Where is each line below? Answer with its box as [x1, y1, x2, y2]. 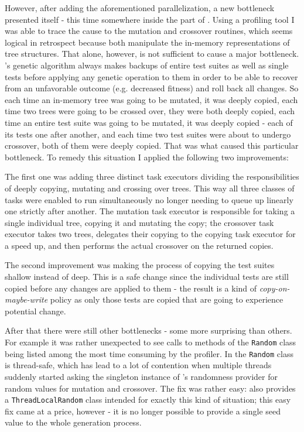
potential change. [5, 304, 66, 317]
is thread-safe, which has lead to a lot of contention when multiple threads [5, 359, 272, 371]
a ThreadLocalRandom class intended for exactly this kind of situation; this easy [5, 393, 291, 406]
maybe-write [5, 293, 48, 306]
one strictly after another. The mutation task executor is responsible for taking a [5, 205, 295, 217]
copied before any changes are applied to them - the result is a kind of [5, 282, 257, 294]
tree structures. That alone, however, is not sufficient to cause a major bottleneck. [5, 47, 299, 60]
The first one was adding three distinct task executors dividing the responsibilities [5, 170, 299, 183]
